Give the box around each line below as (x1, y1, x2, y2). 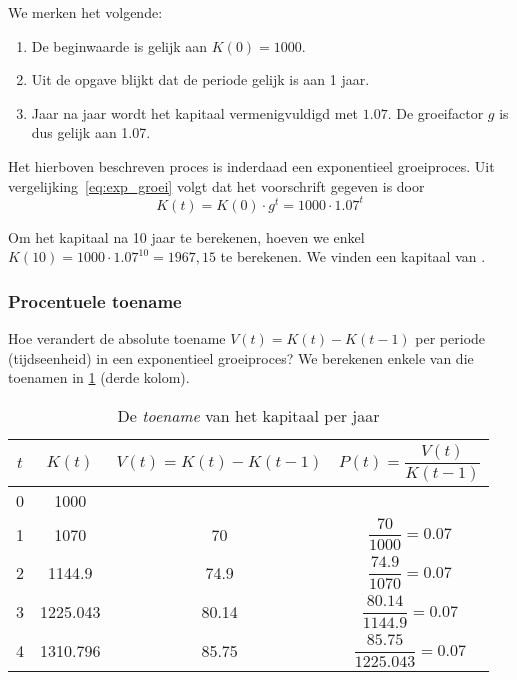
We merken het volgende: (8, 2, 163, 22)
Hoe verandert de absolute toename (8, 328, 226, 349)
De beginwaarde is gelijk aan (31, 35, 208, 56)
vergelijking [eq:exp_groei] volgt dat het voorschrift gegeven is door (8, 175, 425, 196)
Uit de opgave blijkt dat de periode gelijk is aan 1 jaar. (31, 69, 370, 90)
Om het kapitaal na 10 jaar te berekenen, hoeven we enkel (8, 226, 365, 247)
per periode (415, 328, 486, 349)
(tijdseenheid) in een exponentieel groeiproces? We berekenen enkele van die (8, 347, 474, 368)
